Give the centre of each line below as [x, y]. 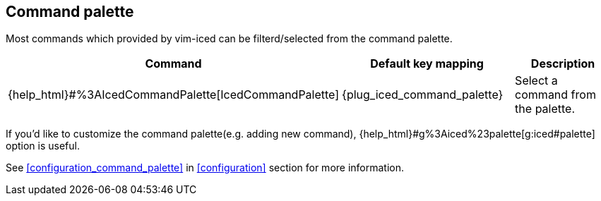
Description [563, 64]
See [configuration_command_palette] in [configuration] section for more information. [205, 168]
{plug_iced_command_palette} [423, 95]
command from [555, 95]
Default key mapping [427, 64]
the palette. [545, 109]
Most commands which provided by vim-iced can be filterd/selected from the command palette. [229, 39]
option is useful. [43, 146]
